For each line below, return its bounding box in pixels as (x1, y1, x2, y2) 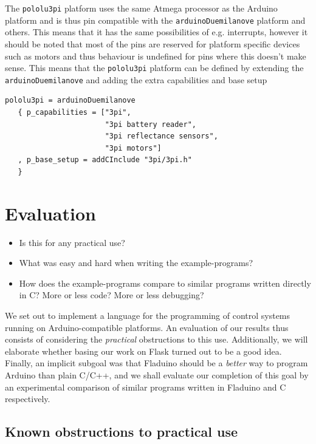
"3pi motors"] (105, 143, 162, 152)
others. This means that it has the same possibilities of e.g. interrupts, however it (5, 26, 308, 38)
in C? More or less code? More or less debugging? (19, 289, 204, 301)
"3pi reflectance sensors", (105, 132, 218, 141)
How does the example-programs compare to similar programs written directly (19, 276, 311, 289)
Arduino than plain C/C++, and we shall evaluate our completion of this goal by (5, 369, 309, 381)
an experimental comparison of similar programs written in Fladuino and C (5, 380, 286, 393)
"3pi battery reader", (105, 120, 196, 129)
